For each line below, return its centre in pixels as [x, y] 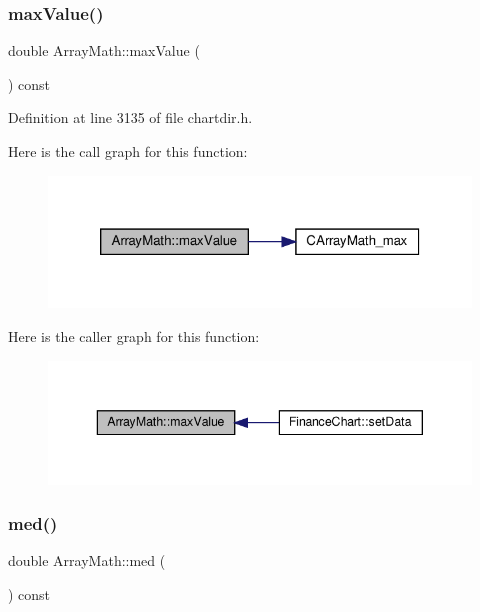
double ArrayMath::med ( [87, 560]
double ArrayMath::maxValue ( [104, 50]
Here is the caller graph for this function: [134, 336]
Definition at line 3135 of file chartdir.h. [130, 117]
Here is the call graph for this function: [128, 151]
